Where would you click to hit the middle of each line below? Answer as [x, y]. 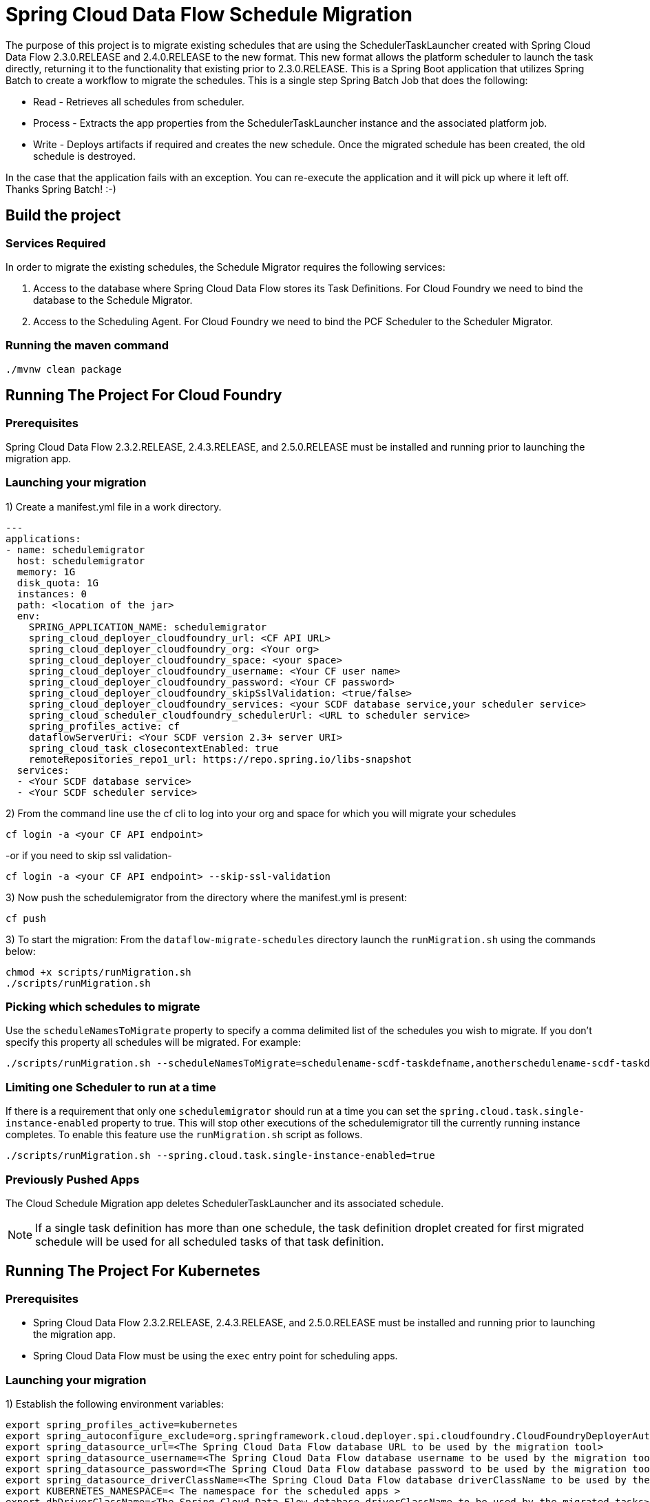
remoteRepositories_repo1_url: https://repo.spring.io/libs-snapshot [220, 759]
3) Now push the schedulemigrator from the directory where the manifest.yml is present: [207, 897]
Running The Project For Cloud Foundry [144, 395]
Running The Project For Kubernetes [133, 1271]
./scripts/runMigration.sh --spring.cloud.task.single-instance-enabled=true [220, 1156]
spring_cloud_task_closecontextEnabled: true [154, 748]
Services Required [56, 243]
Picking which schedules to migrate [103, 1007]
